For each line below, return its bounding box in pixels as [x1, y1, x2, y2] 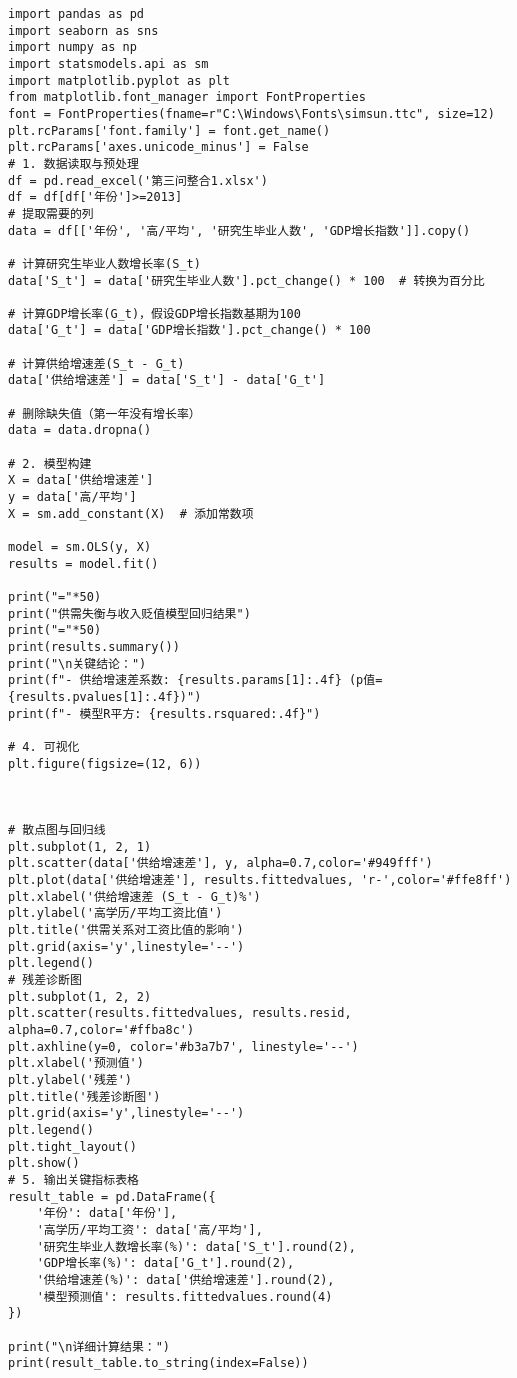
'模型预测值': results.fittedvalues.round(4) [36, 1289, 333, 1304]
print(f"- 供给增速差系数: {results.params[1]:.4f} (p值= [8, 673, 383, 688]
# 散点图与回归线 [8, 823, 106, 838]
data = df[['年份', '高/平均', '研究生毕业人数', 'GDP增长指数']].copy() [8, 223, 471, 238]
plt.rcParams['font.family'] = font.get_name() [8, 123, 331, 138]
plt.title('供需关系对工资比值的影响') [8, 923, 244, 938]
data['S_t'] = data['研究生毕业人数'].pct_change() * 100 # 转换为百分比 [8, 273, 485, 288]
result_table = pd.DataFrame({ [8, 1189, 216, 1204]
